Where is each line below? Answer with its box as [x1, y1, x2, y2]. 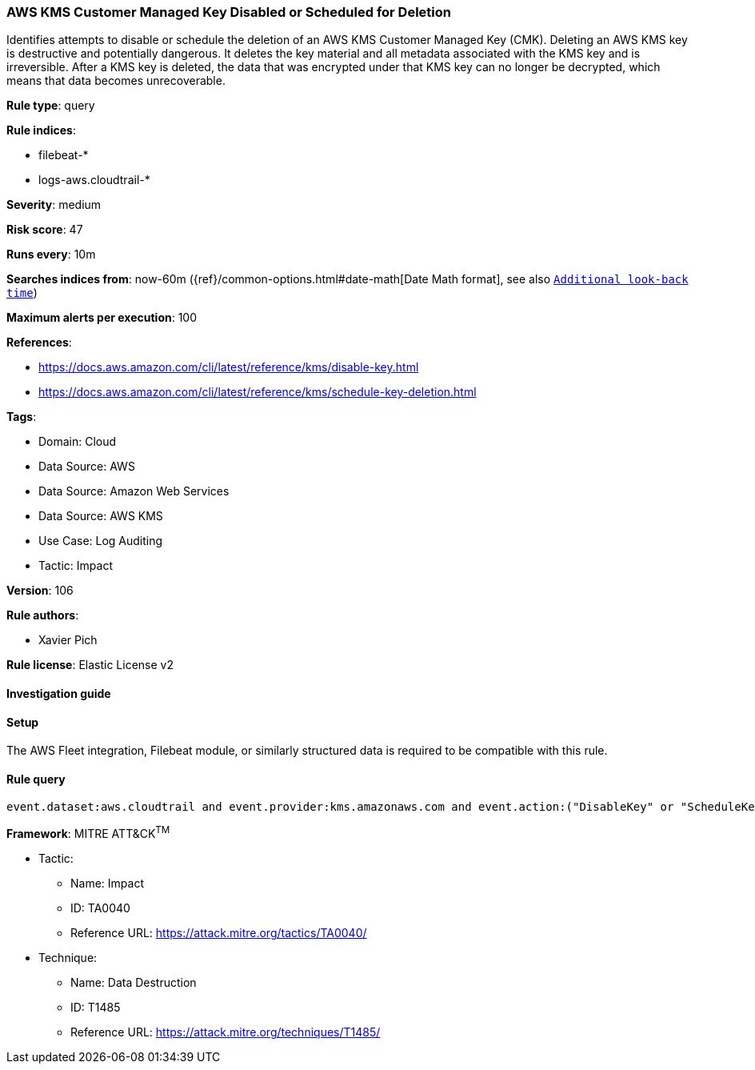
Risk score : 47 [6, 222, 83, 237]
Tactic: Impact [38, 559, 113, 573]
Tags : [6, 410, 37, 424]
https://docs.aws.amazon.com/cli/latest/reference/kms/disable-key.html [38, 360, 419, 375]
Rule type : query [6, 98, 95, 113]
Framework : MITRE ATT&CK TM [6, 824, 170, 841]
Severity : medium [6, 198, 102, 212]
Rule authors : [6, 608, 79, 623]
